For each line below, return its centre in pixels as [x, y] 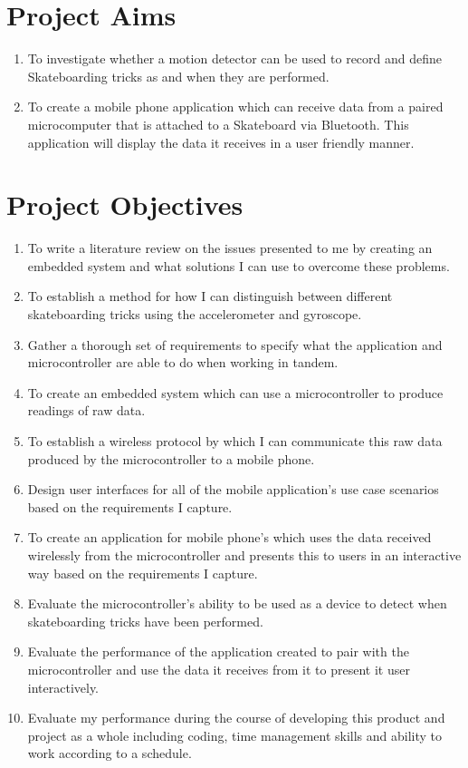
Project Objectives [125, 204]
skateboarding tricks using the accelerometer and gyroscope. [195, 314]
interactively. [63, 687]
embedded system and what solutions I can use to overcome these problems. [239, 265]
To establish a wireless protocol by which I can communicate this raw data [235, 440]
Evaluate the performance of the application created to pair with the [218, 651]
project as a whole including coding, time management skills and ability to [235, 735]
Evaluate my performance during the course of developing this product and [236, 718]
